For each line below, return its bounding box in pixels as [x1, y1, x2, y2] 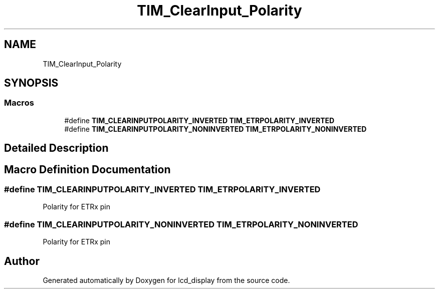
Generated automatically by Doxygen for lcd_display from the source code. [43, 276, 290, 285]
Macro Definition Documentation [4, 163, 171, 176]
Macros [4, 98, 34, 108]
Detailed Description [4, 142, 109, 155]
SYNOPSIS [4, 77, 59, 90]
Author [4, 254, 40, 267]
